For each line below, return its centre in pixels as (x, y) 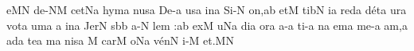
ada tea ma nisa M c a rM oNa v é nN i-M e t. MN (120, 40)
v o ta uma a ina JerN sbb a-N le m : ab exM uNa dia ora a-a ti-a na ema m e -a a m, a (207, 25)
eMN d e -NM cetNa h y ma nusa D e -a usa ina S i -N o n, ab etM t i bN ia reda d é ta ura (207, 9)
